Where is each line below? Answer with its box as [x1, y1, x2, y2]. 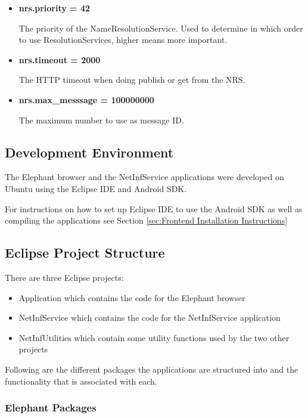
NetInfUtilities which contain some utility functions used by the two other [18, 331, 290, 343]
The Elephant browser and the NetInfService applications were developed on [5, 171, 284, 183]
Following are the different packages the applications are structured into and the [5, 363, 298, 375]
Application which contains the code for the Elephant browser [18, 291, 245, 304]
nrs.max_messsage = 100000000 [18, 93, 154, 106]
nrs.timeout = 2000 [18, 53, 101, 66]
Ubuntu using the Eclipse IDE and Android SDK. [5, 182, 187, 194]
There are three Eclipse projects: [5, 271, 124, 283]
